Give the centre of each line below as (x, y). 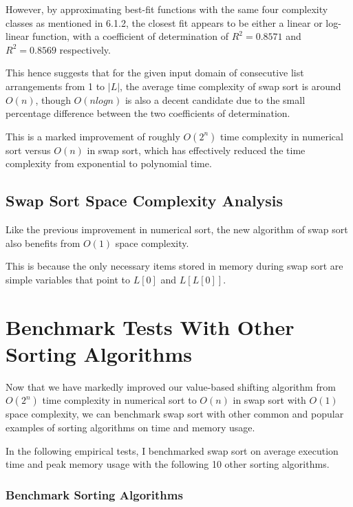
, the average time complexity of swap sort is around (231, 86)
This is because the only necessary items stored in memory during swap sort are (174, 266)
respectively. (85, 49)
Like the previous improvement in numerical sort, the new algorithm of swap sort (177, 229)
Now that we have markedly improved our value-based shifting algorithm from (171, 386)
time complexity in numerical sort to (119, 400)
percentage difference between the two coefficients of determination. (148, 113)
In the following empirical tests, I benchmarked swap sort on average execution (172, 450)
